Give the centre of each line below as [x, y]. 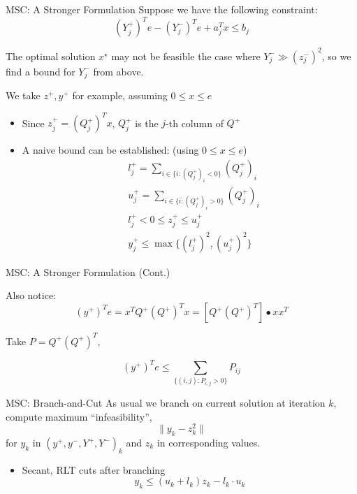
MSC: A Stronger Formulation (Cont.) [88, 271]
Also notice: [31, 295]
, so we [336, 56]
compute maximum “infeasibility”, [79, 416]
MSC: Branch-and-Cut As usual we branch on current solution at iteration [166, 402]
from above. [118, 71]
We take [23, 95]
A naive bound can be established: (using [110, 150]
